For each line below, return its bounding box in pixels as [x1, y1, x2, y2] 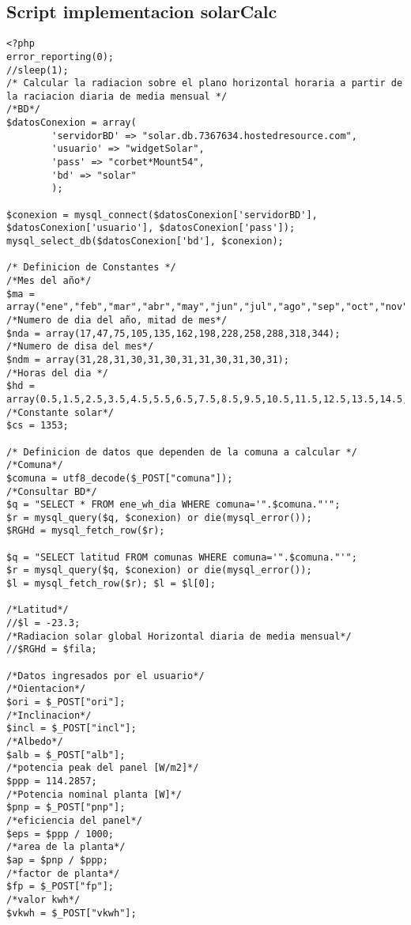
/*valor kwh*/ [6, 893, 81, 905]
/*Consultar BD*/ [6, 485, 97, 497]
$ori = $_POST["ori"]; [6, 697, 126, 708]
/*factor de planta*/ [6, 867, 120, 879]
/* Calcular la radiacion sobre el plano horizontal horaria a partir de [6, 77, 403, 89]
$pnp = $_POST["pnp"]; [6, 802, 126, 814]
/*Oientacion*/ [6, 683, 86, 695]
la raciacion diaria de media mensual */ [6, 90, 228, 102]
